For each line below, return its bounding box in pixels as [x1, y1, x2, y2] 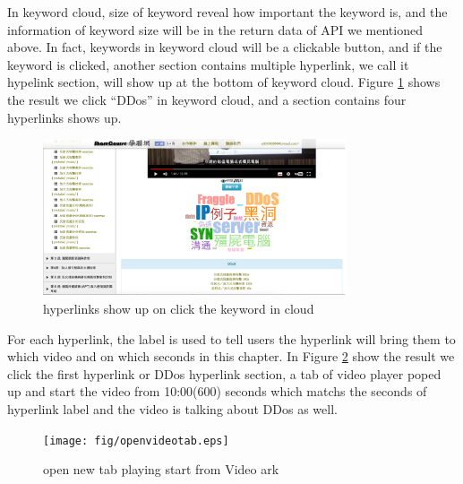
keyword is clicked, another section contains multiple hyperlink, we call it [7, 55, 409, 73]
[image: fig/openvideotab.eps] [43, 434, 229, 447]
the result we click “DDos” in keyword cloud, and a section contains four [7, 90, 407, 108]
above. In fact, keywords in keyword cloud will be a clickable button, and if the [7, 38, 442, 56]
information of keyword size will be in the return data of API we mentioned [7, 20, 423, 39]
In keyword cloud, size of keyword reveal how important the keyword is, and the [7, 3, 448, 21]
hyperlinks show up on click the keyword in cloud [43, 298, 314, 317]
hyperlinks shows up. [7, 108, 122, 126]
